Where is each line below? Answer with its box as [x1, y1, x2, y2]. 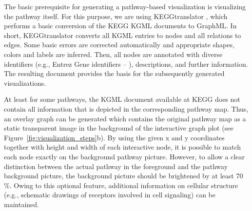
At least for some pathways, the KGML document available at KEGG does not [4, 94, 240, 104]
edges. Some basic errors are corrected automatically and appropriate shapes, [4, 39, 234, 50]
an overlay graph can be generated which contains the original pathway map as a [4, 113, 246, 123]
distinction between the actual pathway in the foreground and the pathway [4, 161, 228, 171]
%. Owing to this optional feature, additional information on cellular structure [4, 180, 238, 190]
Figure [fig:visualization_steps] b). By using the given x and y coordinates [4, 132, 225, 142]
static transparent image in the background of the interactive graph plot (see [4, 123, 233, 133]
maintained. [4, 199, 39, 209]
